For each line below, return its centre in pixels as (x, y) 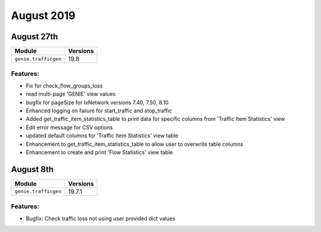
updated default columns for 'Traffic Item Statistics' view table (102, 136)
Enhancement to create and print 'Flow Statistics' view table (99, 152)
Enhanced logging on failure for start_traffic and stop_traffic (99, 111)
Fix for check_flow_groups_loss (64, 86)
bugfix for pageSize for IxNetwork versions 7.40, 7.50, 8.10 (97, 102)
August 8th (32, 169)
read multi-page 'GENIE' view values (71, 94)
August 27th (34, 37)
